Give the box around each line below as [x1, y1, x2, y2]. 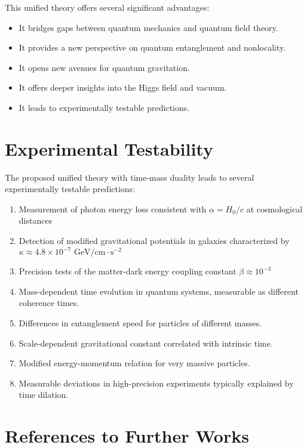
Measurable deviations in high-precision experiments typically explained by [19, 376, 294, 389]
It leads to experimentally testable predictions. [19, 101, 190, 113]
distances [19, 214, 53, 227]
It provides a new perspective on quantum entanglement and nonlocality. [19, 41, 286, 54]
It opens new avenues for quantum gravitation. [19, 61, 190, 73]
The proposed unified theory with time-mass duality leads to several [5, 171, 254, 183]
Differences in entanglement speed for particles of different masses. [19, 316, 262, 329]
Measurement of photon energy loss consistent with [19, 202, 207, 215]
